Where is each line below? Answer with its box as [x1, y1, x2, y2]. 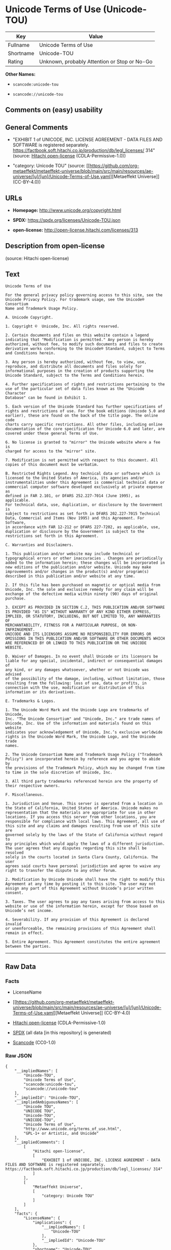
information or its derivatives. [5, 689, 76, 694]
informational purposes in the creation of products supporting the [5, 368, 154, 373]
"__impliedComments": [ [14, 1139, 65, 1145]
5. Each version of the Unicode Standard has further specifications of [5, 404, 163, 409]
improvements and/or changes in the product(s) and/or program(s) [5, 569, 149, 574]
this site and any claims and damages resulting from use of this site [5, 823, 160, 828]
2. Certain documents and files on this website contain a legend [5, 332, 149, 337]
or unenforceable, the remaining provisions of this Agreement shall [5, 926, 156, 931]
